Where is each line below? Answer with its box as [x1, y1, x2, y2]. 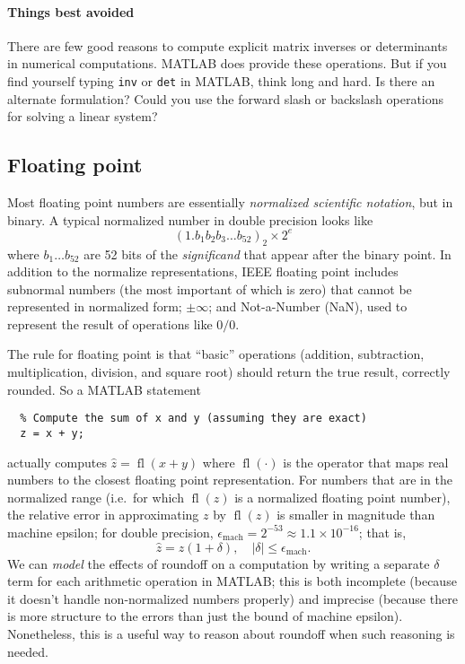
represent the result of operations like [7, 314, 213, 333]
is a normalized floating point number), [234, 487, 451, 506]
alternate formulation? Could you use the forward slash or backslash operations [7, 89, 444, 108]
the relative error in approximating [7, 505, 199, 524]
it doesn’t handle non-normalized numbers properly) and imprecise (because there [7, 589, 458, 607]
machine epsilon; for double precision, [7, 522, 214, 541]
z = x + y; [20, 426, 84, 440]
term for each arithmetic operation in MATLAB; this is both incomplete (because [7, 572, 457, 590]
